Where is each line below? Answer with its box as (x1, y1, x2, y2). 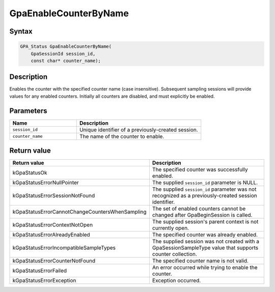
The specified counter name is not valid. (152, 257, 249, 265)
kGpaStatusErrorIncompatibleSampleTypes (12, 244, 116, 251)
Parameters (9, 106, 47, 115)
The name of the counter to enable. (79, 133, 164, 140)
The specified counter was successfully (152, 166, 248, 173)
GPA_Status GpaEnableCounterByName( (20, 44, 112, 49)
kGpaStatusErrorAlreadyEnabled (12, 231, 90, 239)
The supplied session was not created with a (152, 238, 260, 245)
